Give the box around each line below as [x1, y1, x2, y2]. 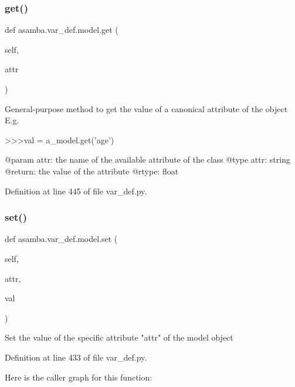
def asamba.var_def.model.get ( [5, 23, 118, 36]
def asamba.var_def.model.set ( [5, 233, 118, 245]
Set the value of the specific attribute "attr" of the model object [5, 331, 233, 344]
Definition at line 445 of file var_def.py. [5, 184, 147, 197]
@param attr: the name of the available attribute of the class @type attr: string [5, 153, 290, 166]
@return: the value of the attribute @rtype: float [5, 164, 179, 177]
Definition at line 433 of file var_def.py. [5, 351, 147, 363]
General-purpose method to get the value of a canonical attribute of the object [5, 102, 288, 115]
